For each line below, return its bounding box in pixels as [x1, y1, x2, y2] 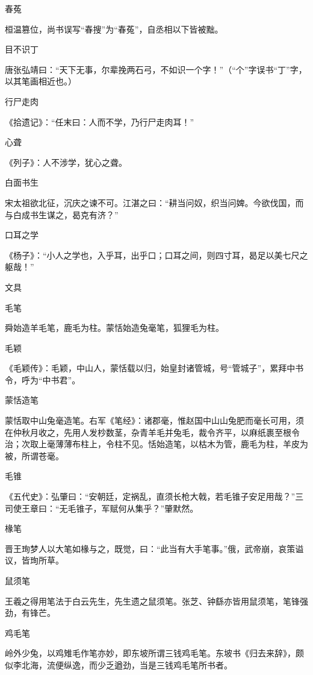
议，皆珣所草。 [5, 554, 64, 567]
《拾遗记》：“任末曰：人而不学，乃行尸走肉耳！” [5, 115, 194, 128]
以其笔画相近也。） [5, 75, 76, 87]
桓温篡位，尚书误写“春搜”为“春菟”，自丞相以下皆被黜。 [5, 22, 223, 35]
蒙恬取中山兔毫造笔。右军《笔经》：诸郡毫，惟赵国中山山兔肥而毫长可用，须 [5, 414, 304, 427]
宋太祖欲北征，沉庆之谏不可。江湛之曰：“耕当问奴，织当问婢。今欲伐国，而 [5, 196, 304, 209]
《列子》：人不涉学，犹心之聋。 [5, 155, 127, 168]
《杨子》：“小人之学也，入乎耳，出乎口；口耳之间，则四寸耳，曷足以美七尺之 [5, 248, 308, 261]
